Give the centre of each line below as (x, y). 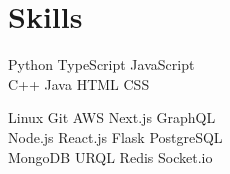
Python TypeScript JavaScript (101, 64)
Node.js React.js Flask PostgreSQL (115, 136)
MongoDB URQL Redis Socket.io (110, 156)
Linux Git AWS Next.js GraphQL (112, 117)
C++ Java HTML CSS (79, 83)
